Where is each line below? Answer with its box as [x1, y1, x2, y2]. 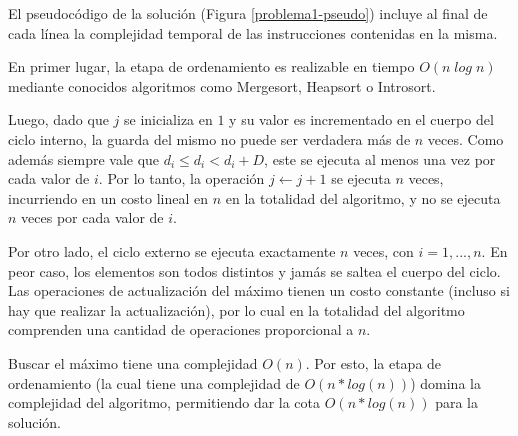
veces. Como [427, 128, 504, 149]
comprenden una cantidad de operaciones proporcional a [8, 319, 354, 340]
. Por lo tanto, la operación [98, 168, 265, 189]
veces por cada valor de [21, 207, 164, 228]
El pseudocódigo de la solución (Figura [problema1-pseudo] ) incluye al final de [8, 3, 488, 23]
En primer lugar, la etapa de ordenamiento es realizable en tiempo [8, 56, 415, 77]
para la [435, 392, 478, 413]
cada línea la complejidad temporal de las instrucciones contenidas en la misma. [8, 22, 498, 43]
